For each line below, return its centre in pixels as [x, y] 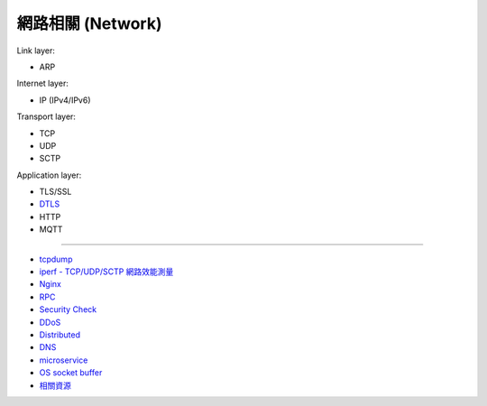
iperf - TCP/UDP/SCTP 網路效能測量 [106, 272]
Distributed [60, 335]
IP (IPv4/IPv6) [65, 100]
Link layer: [36, 51]
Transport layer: [46, 116]
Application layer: [49, 175]
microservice [64, 360]
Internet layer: [43, 83]
